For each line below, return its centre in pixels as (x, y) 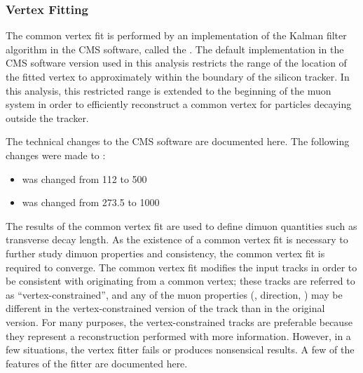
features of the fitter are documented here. (97, 363)
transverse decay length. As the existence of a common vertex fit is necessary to (177, 239)
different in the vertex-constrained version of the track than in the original (165, 308)
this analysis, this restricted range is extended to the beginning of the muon (169, 90)
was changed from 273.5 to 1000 (91, 202)
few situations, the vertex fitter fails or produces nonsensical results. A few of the (180, 350)
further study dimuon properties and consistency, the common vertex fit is (165, 253)
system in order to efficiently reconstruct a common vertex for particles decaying (179, 104)
